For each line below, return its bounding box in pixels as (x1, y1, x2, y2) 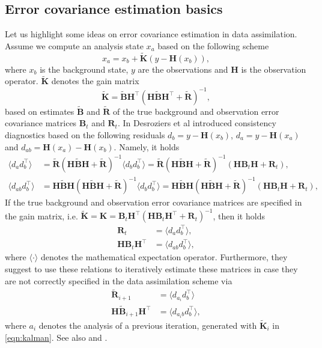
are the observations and (138, 63, 228, 75)
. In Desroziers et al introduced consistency (117, 117, 276, 129)
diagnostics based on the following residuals (5, 128, 165, 141)
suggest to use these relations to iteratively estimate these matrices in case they (5, 262, 298, 275)
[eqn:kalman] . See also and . (5, 331, 108, 343)
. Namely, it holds (114, 140, 180, 153)
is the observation (241, 63, 306, 75)
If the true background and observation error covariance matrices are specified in (5, 196, 302, 209)
